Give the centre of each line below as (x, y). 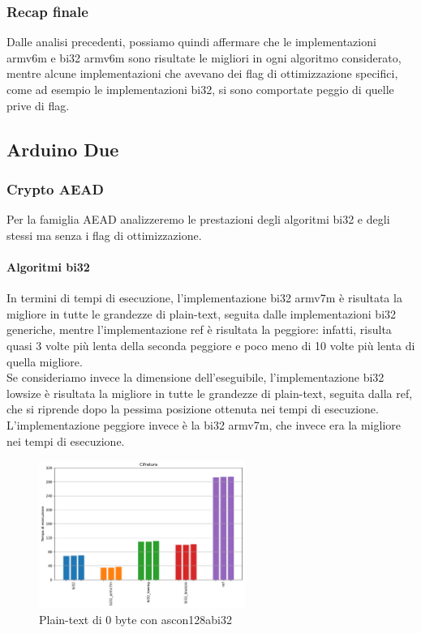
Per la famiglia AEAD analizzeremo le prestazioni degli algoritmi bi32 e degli (198, 219)
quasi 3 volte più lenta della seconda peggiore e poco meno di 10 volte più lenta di (211, 345)
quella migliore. (45, 361)
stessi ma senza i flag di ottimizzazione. (104, 235)
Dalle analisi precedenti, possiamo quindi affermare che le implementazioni (191, 42)
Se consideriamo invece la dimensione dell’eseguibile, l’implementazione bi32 (195, 377)
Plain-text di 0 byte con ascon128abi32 (135, 619)
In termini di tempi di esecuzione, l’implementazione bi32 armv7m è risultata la (204, 298)
